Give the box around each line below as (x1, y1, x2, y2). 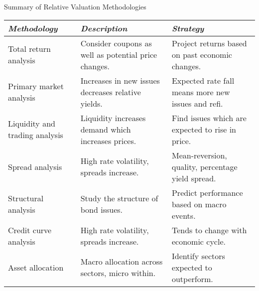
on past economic (171, 48, 232, 60)
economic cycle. (171, 235, 226, 247)
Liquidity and (8, 118, 55, 130)
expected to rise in (171, 123, 236, 135)
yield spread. (171, 172, 216, 184)
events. (171, 209, 196, 221)
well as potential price (80, 48, 157, 60)
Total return (8, 43, 51, 55)
